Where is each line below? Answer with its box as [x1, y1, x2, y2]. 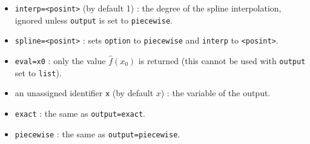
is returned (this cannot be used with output [138, 54, 306, 67]
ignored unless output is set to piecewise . [15, 13, 173, 26]
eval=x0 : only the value [15, 54, 106, 67]
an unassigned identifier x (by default [15, 87, 154, 99]
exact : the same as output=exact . [15, 106, 145, 119]
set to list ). [15, 66, 62, 79]
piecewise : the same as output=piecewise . [15, 127, 180, 140]
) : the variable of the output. [160, 87, 271, 99]
